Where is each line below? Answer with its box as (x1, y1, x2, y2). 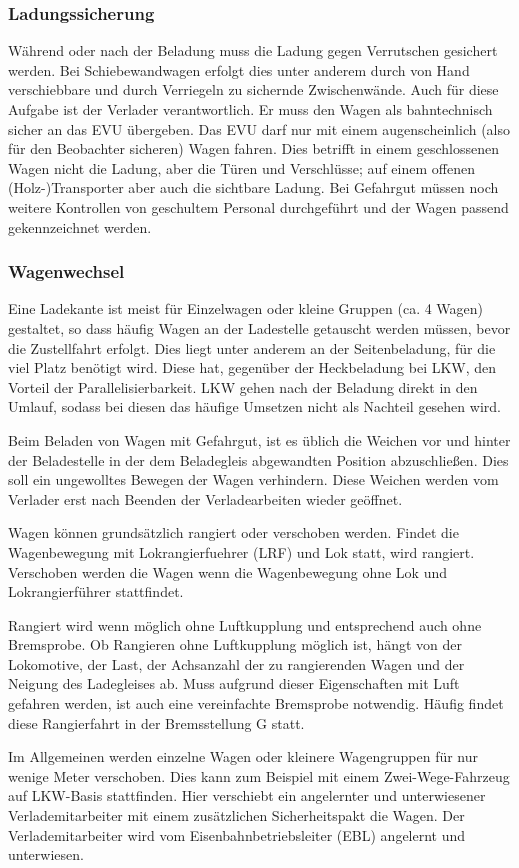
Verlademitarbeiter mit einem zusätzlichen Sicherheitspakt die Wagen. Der (8, 805, 465, 826)
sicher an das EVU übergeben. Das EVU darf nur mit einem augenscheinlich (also (8, 118, 511, 139)
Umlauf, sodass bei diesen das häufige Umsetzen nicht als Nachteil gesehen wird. (8, 396, 501, 417)
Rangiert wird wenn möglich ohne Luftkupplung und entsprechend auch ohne (8, 614, 482, 635)
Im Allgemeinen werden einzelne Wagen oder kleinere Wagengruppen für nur (8, 746, 479, 767)
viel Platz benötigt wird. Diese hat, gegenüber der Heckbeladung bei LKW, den (8, 357, 497, 378)
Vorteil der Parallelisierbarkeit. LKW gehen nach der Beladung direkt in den (8, 376, 478, 397)
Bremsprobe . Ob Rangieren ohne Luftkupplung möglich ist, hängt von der (8, 634, 463, 655)
